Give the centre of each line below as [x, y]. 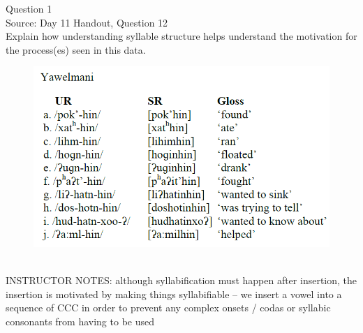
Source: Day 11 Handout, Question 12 [87, 22]
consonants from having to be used [80, 321]
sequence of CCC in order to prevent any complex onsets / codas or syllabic [168, 308]
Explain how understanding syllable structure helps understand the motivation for [181, 36]
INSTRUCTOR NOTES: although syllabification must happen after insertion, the [181, 280]
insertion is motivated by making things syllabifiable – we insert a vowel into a [174, 294]
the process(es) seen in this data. [76, 49]
